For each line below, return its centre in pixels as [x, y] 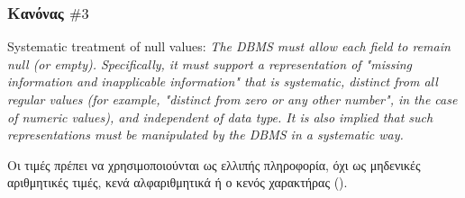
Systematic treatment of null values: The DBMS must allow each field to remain [229, 46]
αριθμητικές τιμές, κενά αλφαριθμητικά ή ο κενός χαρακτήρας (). [178, 182]
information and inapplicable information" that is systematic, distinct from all [223, 81]
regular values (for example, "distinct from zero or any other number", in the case [232, 99]
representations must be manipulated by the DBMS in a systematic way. [205, 135]
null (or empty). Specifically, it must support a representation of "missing [210, 63]
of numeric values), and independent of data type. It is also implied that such [220, 117]
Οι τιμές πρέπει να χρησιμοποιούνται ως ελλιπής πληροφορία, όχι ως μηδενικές [214, 164]
